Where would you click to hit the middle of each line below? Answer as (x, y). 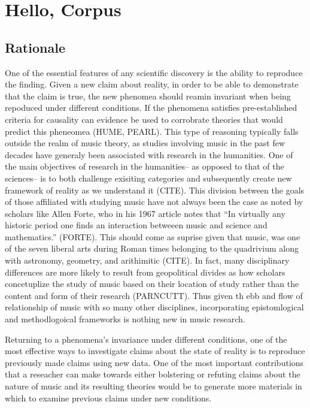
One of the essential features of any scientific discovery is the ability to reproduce (154, 72)
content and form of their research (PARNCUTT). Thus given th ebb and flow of (154, 295)
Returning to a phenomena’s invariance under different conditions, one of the (146, 339)
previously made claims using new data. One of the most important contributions (154, 362)
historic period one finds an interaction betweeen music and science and (136, 225)
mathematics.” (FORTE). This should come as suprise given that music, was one (153, 236)
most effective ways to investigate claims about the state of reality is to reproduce (155, 351)
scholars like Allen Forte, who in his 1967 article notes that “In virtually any (145, 213)
